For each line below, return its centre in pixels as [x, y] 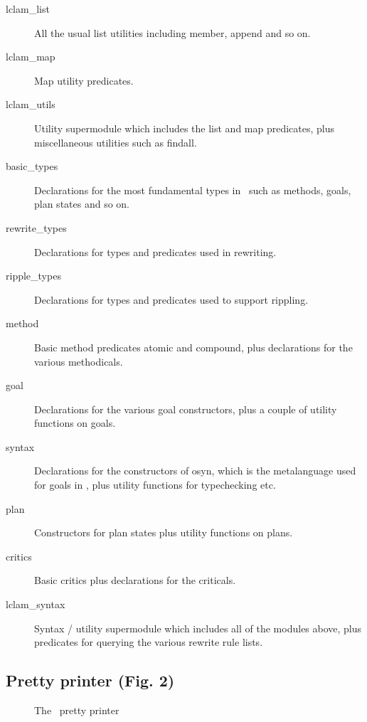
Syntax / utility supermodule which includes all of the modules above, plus [198, 628]
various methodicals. [79, 361]
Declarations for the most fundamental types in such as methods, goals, [193, 190]
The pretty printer [77, 710]
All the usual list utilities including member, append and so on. [172, 32]
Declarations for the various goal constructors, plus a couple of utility [186, 409]
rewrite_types [36, 227]
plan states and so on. [82, 204]
